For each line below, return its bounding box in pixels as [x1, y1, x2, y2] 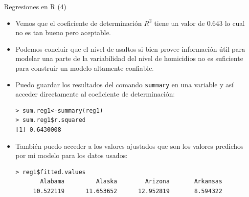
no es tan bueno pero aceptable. [15, 27, 111, 38]
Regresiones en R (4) [4, 1, 67, 11]
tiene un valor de [154, 18, 205, 28]
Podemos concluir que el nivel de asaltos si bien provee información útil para [15, 43, 246, 54]
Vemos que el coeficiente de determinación [15, 18, 142, 28]
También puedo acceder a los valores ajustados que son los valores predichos [15, 140, 244, 151]
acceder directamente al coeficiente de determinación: [15, 89, 175, 99]
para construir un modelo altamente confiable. [15, 62, 154, 73]
